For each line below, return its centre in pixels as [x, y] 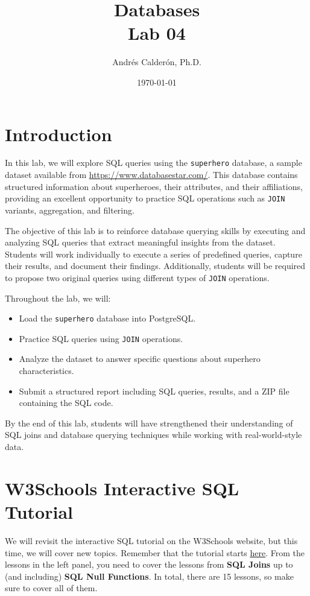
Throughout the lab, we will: [58, 298]
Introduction [59, 134]
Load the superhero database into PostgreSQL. [107, 318]
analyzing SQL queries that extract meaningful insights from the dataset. [140, 242]
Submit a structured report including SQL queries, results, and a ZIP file [154, 391]
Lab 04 [157, 33]
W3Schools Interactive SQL [122, 488]
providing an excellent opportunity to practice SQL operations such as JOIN [145, 198]
